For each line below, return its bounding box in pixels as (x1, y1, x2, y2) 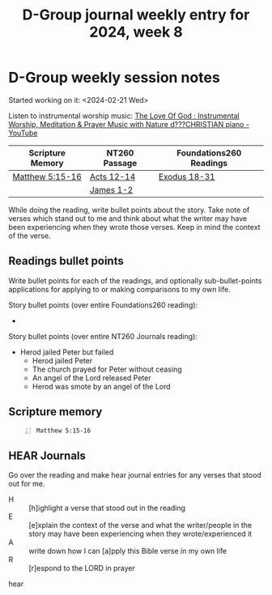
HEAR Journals (8, 448, 87, 462)
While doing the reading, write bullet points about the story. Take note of (8, 205, 250, 215)
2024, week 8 (88, 23, 184, 41)
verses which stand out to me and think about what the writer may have (8, 213, 248, 223)
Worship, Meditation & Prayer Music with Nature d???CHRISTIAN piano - (8, 119, 249, 129)
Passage (103, 157, 138, 168)
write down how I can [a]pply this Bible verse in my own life (28, 546, 227, 556)
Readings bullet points (8, 254, 124, 268)
